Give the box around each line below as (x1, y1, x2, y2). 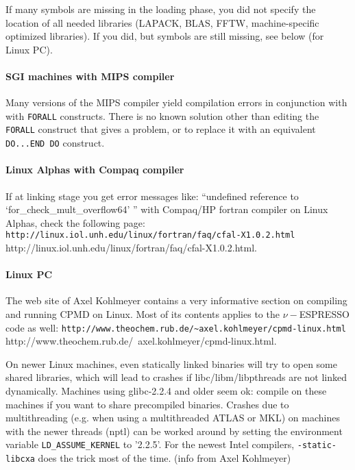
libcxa (5, 454, 35, 465)
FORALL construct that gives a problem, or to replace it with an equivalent (5, 122, 316, 136)
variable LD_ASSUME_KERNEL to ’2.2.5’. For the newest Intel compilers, (5, 437, 295, 452)
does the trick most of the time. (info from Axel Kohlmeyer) (38, 451, 291, 465)
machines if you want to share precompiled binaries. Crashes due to (5, 397, 289, 411)
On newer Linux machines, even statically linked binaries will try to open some (5, 356, 337, 371)
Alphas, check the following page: (5, 215, 145, 230)
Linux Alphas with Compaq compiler (5, 162, 184, 177)
